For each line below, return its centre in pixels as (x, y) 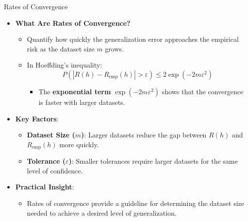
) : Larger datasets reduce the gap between (144, 135)
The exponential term (75, 91)
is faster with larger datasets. (82, 102)
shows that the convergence (203, 91)
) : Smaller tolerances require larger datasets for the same (153, 161)
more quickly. (79, 144)
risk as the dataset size (61, 48)
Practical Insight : (45, 187)
